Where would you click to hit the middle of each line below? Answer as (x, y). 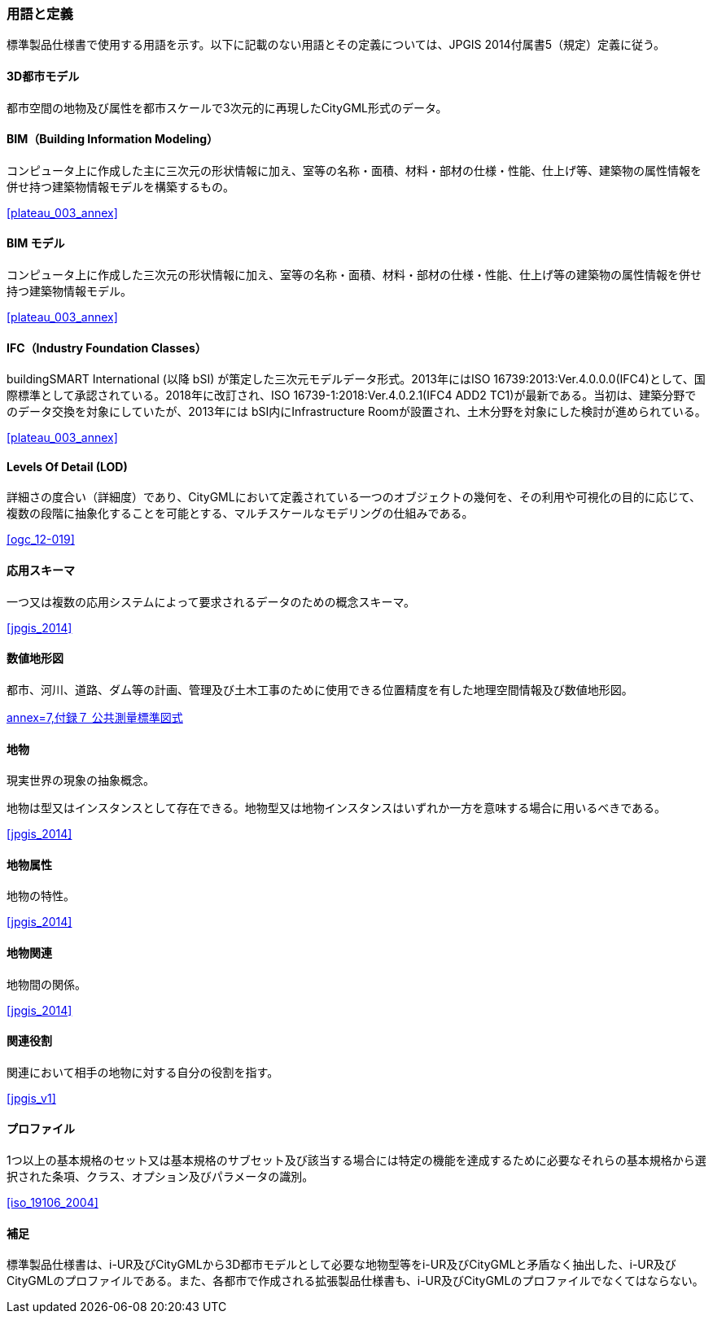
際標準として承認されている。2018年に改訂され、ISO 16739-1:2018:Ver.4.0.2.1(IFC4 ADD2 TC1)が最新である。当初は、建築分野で (352, 396)
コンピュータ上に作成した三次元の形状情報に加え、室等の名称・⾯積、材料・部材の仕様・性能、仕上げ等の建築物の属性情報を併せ (354, 275)
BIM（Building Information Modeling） (112, 139)
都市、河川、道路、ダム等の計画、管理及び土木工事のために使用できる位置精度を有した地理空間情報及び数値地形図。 (320, 689)
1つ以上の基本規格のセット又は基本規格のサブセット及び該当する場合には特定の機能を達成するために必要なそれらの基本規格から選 (356, 1160)
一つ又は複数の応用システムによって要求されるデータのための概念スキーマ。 (211, 601)
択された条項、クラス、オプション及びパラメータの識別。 (160, 1176)
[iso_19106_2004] (52, 1202)
